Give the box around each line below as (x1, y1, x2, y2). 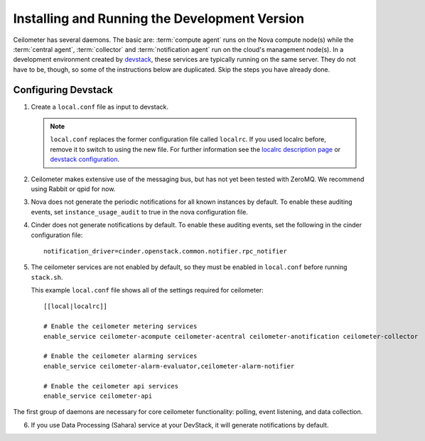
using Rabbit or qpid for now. (31, 185, 116, 193)
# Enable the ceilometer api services (43, 382, 179, 390)
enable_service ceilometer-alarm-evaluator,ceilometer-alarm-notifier (43, 362, 295, 370)
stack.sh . (31, 273, 63, 281)
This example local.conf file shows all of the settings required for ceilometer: (31, 286, 264, 295)
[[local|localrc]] (43, 303, 108, 310)
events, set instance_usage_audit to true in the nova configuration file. (31, 207, 248, 216)
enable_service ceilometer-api (43, 392, 153, 400)
